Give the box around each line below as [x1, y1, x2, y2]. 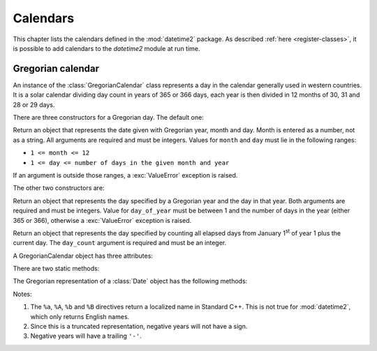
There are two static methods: [13, 265, 100, 273]
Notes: [13, 290, 32, 298]
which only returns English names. [30, 312, 130, 320]
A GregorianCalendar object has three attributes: [13, 251, 154, 260]
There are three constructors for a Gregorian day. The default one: [13, 114, 204, 122]
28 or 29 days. [13, 100, 55, 109]
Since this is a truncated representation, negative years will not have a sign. [30, 322, 248, 331]
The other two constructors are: [13, 184, 105, 192]
